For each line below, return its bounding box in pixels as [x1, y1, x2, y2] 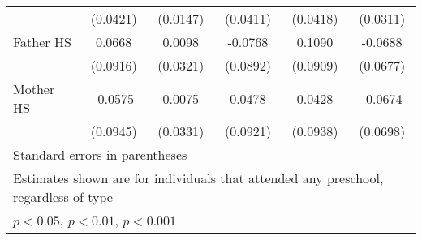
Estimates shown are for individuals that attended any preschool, [13, 169, 384, 187]
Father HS [13, 32, 71, 51]
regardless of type [13, 187, 113, 206]
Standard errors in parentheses [13, 145, 187, 164]
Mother [13, 79, 55, 98]
